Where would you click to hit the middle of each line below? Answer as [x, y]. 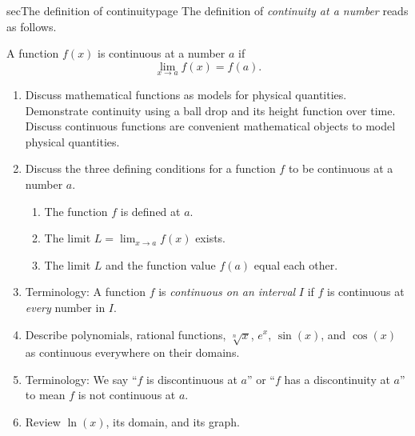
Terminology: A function [85, 292]
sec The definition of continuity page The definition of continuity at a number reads [207, 10]
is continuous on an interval [227, 292]
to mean [45, 395]
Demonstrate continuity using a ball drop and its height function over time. [210, 110]
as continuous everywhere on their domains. [132, 352]
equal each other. [296, 264]
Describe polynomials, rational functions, [126, 334]
